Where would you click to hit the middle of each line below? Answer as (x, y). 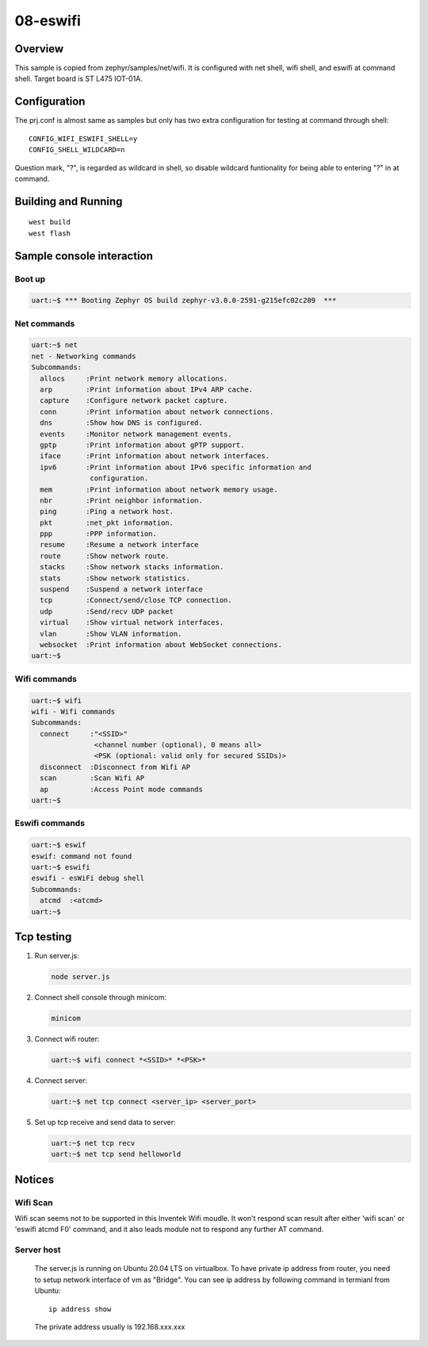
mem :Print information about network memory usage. (159, 489)
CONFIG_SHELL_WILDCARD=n (77, 150)
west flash (50, 233)
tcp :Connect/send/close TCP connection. (136, 600)
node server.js (80, 976)
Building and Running (69, 201)
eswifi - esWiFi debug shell (88, 878)
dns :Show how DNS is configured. (122, 423)
